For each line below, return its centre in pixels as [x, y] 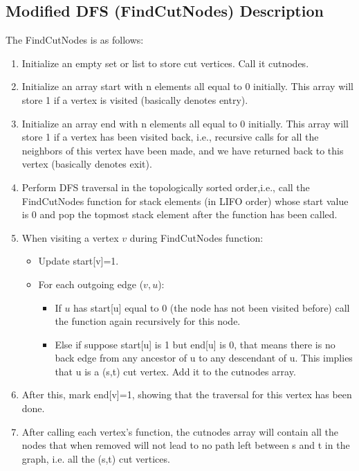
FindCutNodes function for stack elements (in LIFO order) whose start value [185, 201]
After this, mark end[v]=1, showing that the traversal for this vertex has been [187, 394]
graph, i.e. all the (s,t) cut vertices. [96, 458]
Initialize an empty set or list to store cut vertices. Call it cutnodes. [165, 63]
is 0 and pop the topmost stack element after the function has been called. [179, 214]
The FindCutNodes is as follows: [75, 40]
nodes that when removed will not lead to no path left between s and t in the [186, 445]
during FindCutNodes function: [196, 237]
